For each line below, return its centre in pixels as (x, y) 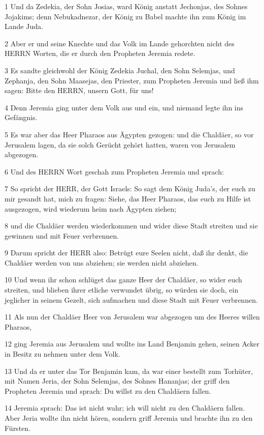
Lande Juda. (24, 26)
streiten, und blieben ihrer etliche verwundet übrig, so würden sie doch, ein (122, 290)
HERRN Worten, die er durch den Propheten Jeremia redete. (100, 53)
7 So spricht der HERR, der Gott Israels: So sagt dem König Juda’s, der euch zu (130, 188)
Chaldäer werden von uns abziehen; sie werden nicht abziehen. (102, 262)
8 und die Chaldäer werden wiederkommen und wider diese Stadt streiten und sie (131, 226)
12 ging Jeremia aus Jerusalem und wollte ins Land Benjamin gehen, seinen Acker (132, 344)
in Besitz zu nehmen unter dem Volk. (62, 354)
